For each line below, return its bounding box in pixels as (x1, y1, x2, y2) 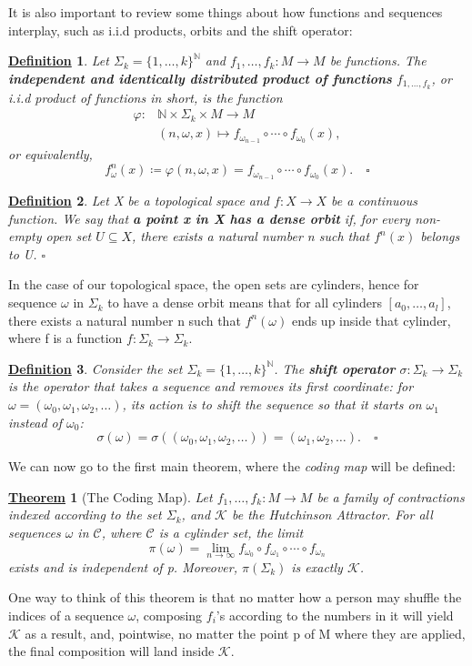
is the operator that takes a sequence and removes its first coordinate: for (8, 377, 414, 396)
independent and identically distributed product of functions (8, 68, 392, 87)
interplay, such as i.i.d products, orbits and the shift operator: (8, 20, 353, 39)
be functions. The (329, 51, 427, 70)
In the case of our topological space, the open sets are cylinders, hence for (8, 275, 419, 294)
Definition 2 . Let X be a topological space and (8, 191, 270, 210)
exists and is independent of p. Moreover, (8, 557, 237, 576)
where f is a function (8, 328, 123, 348)
